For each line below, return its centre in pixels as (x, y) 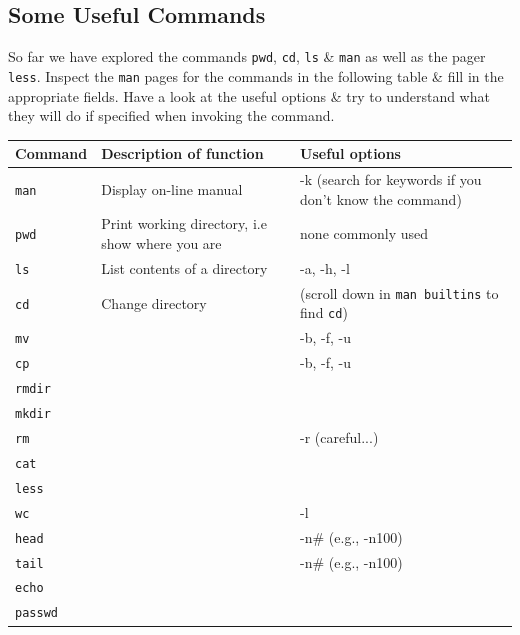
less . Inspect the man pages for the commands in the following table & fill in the (256, 75)
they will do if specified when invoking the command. (171, 115)
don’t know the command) (381, 198)
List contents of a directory (184, 267)
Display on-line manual (172, 188)
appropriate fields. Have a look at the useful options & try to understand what (249, 95)
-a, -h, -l (325, 267)
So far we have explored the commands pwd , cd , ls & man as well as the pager (247, 56)
